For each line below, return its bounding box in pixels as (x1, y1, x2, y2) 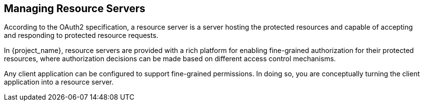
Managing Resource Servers (4, 2, 146, 15)
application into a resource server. (4, 78, 114, 87)
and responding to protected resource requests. (4, 31, 158, 40)
